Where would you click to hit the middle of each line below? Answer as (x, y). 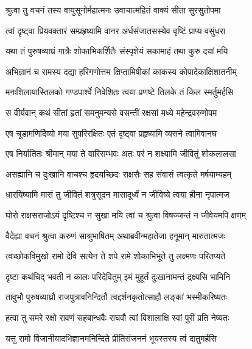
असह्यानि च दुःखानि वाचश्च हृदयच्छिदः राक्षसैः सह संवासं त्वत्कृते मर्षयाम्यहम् (118, 174)
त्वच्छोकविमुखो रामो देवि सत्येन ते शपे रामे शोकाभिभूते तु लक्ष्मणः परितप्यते (116, 256)
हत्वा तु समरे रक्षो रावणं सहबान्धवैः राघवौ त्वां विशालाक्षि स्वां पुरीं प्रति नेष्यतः (117, 317)
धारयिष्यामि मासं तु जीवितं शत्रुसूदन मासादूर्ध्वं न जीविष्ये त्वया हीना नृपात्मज (117, 194)
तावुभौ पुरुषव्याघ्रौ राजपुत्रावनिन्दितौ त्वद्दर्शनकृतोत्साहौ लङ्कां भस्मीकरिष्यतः (116, 297)
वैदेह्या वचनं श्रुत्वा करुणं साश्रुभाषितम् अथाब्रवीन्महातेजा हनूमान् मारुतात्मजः (116, 235)
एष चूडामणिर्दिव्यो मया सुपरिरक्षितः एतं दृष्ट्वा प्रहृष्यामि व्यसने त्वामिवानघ (111, 133)
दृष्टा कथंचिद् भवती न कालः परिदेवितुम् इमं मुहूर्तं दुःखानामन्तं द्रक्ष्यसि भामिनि (118, 276)
